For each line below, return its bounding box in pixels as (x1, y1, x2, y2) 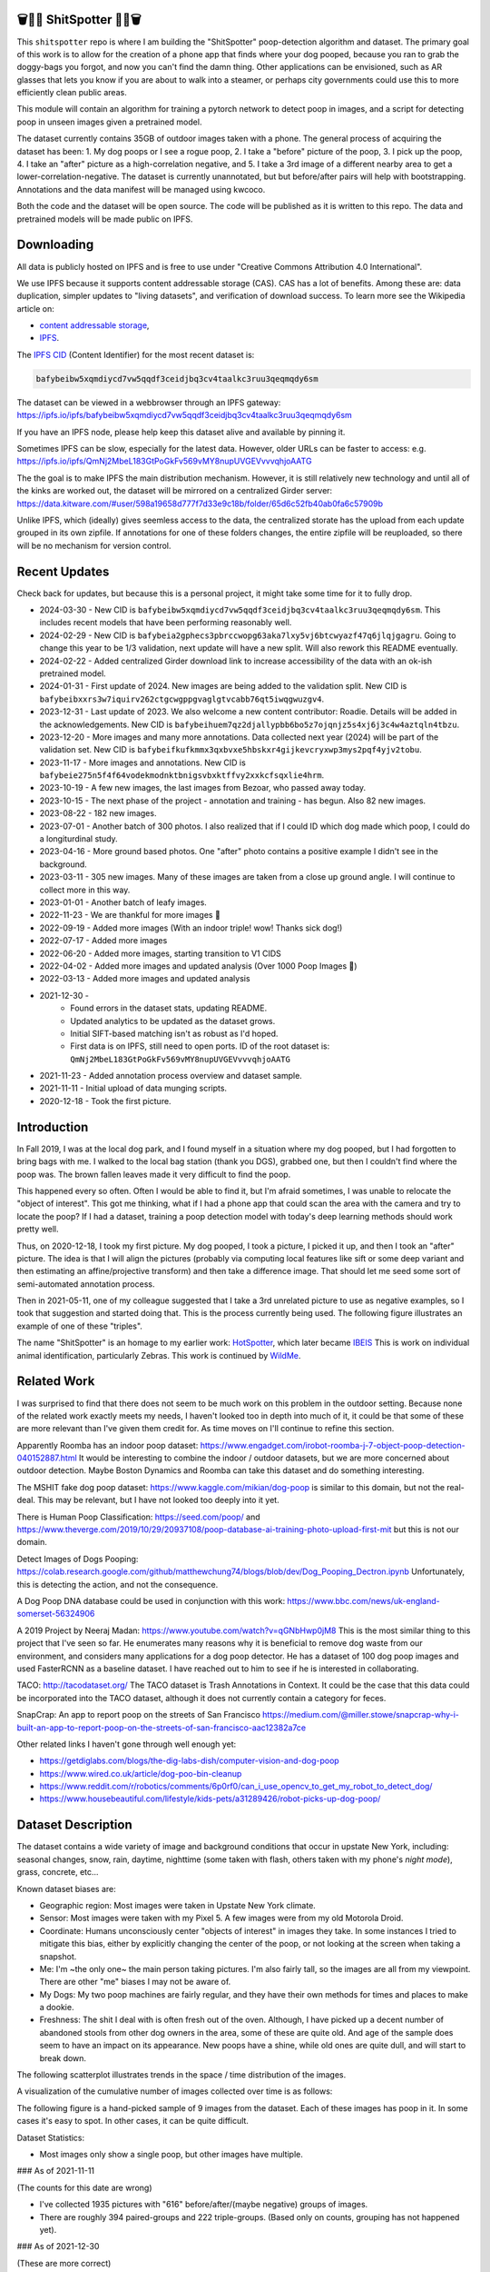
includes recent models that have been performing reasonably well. (39, 617, 292, 628)
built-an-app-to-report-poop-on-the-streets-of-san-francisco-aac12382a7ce (16, 1722, 307, 1733)
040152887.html (16, 1452, 77, 1463)
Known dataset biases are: (16, 1883, 117, 1894)
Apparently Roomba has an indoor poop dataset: (16, 1440, 199, 1450)
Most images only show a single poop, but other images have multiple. (39, 2148, 303, 2159)
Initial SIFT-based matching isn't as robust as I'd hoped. (70, 1028, 279, 1039)
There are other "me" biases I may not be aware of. (39, 1977, 231, 1988)
